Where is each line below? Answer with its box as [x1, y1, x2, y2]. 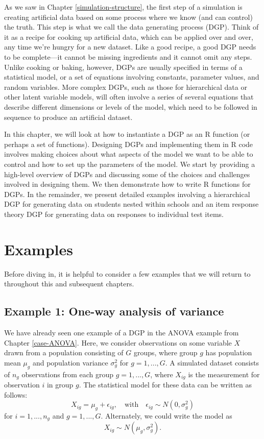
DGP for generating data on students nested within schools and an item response [4, 199, 259, 209]
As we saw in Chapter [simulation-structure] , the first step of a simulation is [4, 2, 243, 12]
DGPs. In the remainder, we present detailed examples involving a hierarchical [4, 188, 250, 199]
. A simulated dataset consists [165, 357, 259, 368]
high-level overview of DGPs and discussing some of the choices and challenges [4, 168, 250, 179]
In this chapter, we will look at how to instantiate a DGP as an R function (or [4, 129, 250, 139]
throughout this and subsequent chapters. [4, 278, 134, 289]
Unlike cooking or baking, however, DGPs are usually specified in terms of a [4, 61, 243, 72]
